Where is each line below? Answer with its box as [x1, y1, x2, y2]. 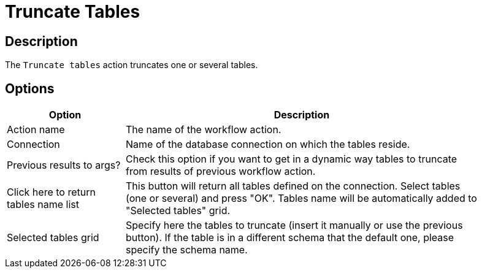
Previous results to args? [7, 159, 121, 172]
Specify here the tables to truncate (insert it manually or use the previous [126, 219, 463, 232]
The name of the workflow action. [126, 123, 281, 136]
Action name [7, 123, 65, 136]
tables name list [7, 198, 79, 211]
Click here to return [7, 186, 96, 199]
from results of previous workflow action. [126, 165, 316, 178]
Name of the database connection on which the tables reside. [126, 138, 410, 151]
